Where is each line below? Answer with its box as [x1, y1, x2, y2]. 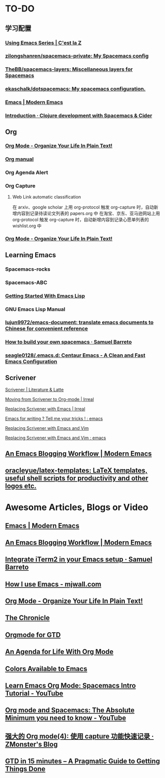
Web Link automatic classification [12, 194, 81, 199]
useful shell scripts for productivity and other [5, 474, 149, 483]
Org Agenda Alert [5, 169, 49, 176]
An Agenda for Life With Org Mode [5, 648, 114, 656]
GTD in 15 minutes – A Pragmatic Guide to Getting [5, 757, 160, 766]
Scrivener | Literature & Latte [5, 387, 64, 393]
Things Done [5, 765, 46, 774]
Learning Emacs [5, 251, 56, 259]
